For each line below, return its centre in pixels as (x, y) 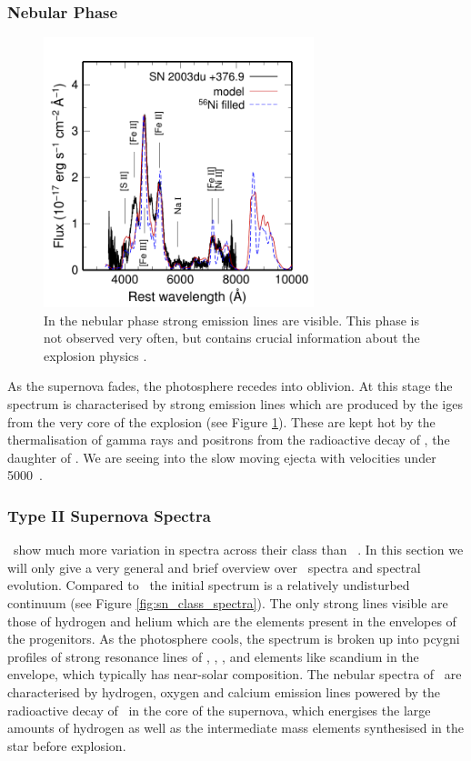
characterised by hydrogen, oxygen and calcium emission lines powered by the (224, 691)
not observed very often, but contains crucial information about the (232, 338)
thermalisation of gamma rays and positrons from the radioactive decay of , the (229, 440)
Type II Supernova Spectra (109, 515)
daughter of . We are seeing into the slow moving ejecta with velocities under (222, 457)
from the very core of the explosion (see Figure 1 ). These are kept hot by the (221, 421)
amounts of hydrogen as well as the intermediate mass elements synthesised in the (235, 728)
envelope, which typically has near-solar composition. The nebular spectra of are (235, 674)
